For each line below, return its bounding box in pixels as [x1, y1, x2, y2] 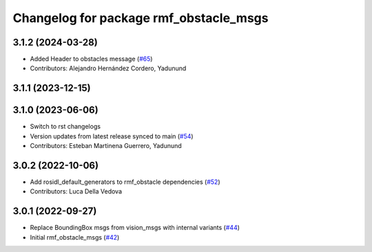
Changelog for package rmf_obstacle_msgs [12, 10, 269, 25]
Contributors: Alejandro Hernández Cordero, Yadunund [30, 64, 187, 72]
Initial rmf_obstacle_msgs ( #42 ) [30, 233, 120, 241]
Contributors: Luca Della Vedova [30, 187, 123, 196]
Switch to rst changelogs [30, 123, 101, 131]
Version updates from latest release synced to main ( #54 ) [30, 132, 194, 140]
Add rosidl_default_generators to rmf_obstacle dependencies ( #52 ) [30, 178, 220, 186]
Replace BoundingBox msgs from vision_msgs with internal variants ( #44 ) [30, 224, 240, 232]
